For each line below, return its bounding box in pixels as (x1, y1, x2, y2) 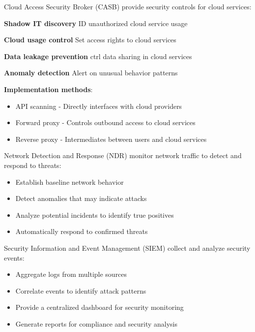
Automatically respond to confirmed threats (15, 226, 148, 236)
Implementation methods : (4, 84, 93, 94)
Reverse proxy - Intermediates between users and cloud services (15, 133, 207, 144)
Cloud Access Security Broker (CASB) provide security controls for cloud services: (4, 1, 252, 11)
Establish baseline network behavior (15, 176, 124, 187)
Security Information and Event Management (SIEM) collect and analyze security (4, 242, 251, 253)
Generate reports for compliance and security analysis (15, 318, 178, 329)
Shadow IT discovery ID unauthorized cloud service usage (4, 18, 188, 28)
